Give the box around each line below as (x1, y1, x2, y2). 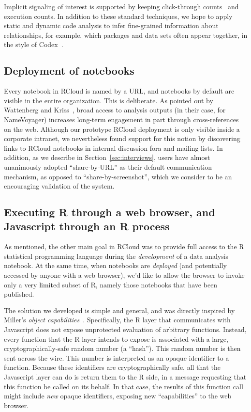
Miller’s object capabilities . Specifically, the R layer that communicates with (4, 315, 231, 325)
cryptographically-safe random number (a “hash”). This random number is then (4, 343, 241, 353)
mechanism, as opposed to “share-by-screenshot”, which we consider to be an (4, 171, 232, 181)
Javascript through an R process (4, 219, 170, 234)
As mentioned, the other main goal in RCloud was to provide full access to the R (4, 241, 244, 252)
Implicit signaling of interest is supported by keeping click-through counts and (4, 1, 239, 11)
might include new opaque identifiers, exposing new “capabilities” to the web (4, 391, 232, 401)
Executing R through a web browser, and (4, 205, 215, 220)
